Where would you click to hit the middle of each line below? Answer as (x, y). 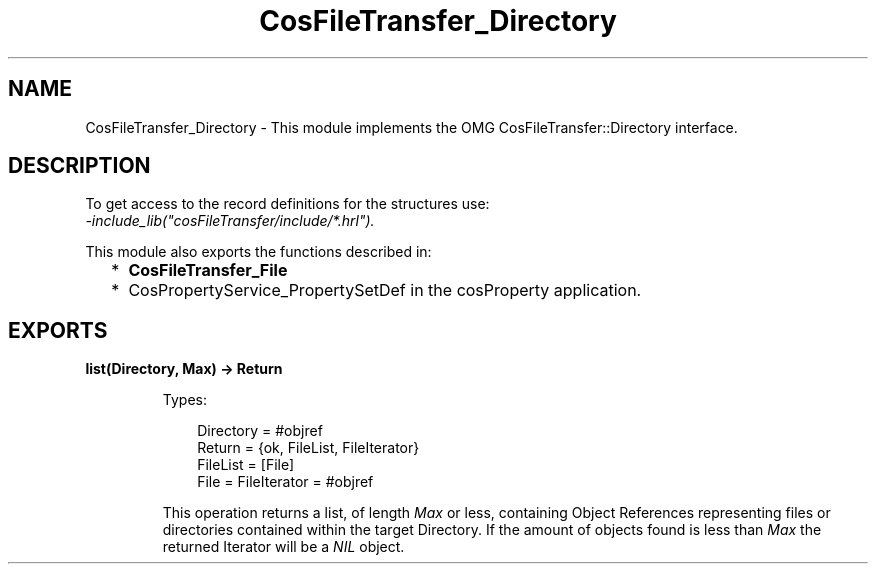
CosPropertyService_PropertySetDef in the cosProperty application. (385, 290)
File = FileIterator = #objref (285, 482)
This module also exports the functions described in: (258, 252)
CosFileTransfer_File (208, 270)
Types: (184, 400)
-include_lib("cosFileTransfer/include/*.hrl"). (230, 221)
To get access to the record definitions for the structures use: (287, 204)
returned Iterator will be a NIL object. (283, 547)
